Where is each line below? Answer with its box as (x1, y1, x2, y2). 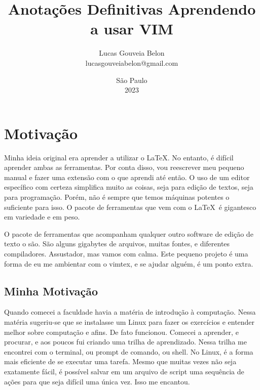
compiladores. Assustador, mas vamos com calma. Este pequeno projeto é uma (4, 248, 248, 258)
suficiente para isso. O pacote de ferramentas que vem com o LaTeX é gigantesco (4, 201, 256, 212)
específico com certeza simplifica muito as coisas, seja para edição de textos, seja (4, 182, 253, 192)
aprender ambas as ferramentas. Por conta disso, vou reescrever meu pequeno (4, 162, 244, 172)
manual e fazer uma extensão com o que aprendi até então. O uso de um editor (4, 171, 250, 182)
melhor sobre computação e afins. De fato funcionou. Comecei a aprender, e (4, 326, 239, 337)
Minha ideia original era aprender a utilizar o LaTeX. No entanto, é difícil (4, 152, 234, 162)
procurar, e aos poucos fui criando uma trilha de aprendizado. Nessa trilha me (4, 336, 247, 347)
